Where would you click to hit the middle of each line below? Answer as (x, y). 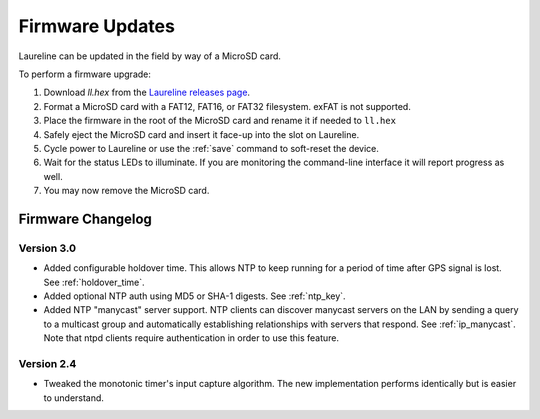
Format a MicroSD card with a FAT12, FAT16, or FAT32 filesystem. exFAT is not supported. (227, 106)
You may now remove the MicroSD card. (126, 191)
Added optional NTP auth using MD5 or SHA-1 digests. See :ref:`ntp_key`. (194, 296)
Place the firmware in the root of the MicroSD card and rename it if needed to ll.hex (220, 121)
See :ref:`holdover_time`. (94, 282)
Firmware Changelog (85, 218)
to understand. (74, 397)
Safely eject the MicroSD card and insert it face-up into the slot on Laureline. (201, 134)
